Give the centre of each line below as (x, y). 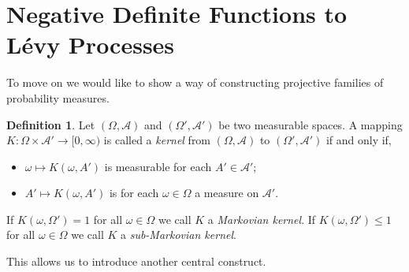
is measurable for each (158, 166)
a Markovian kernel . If (262, 219)
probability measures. (58, 97)
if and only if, (359, 140)
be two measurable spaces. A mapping (310, 124)
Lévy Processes (91, 45)
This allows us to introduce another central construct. (136, 261)
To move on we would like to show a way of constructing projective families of (195, 82)
